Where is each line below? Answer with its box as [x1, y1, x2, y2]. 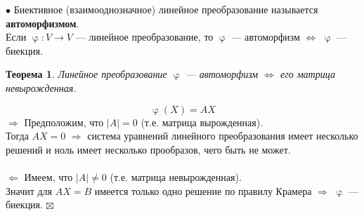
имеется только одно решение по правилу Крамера [94, 183, 312, 198]
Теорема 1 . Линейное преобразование [6, 67, 167, 81]
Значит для [6, 183, 53, 198]
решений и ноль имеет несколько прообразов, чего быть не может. [6, 142, 291, 156]
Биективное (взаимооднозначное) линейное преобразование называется [13, 2, 318, 16]
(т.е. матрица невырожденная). [110, 169, 242, 184]
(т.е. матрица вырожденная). [141, 114, 264, 129]
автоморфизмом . [6, 15, 79, 30]
